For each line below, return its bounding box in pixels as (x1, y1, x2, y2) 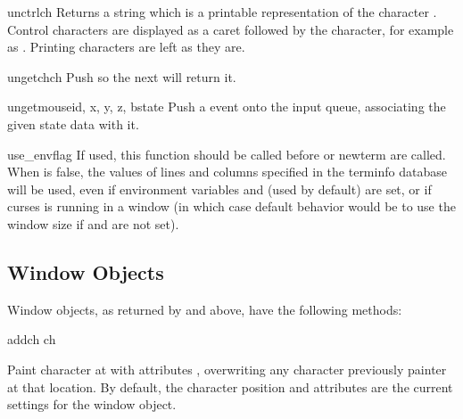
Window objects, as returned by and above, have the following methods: (7, 300, 402, 318)
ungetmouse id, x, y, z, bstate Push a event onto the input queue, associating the (7, 97, 446, 116)
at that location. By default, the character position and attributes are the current (7, 377, 453, 396)
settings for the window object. (7, 395, 177, 414)
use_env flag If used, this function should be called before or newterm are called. (7, 144, 446, 163)
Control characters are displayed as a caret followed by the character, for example (7, 20, 454, 38)
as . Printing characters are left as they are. (7, 37, 245, 56)
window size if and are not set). (7, 214, 179, 233)
